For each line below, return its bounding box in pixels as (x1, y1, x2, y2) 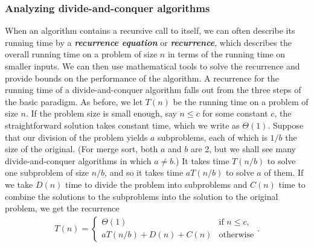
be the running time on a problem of (173, 95, 309, 107)
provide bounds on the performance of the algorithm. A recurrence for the (5, 71, 279, 84)
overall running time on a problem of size (5, 48, 158, 60)
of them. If (264, 166, 304, 179)
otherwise (219, 231, 254, 240)
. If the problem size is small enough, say (25, 107, 177, 120)
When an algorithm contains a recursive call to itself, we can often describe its (5, 24, 295, 37)
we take (5, 178, 33, 190)
